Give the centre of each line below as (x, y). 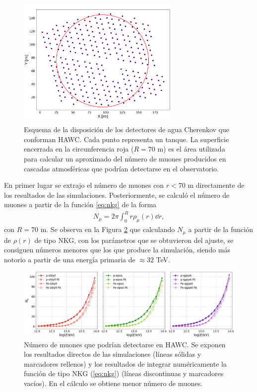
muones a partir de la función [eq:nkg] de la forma (80, 204)
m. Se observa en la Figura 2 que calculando (108, 229)
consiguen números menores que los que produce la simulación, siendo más (117, 250)
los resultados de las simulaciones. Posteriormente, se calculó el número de (117, 195)
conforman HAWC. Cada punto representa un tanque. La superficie (127, 139)
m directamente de (216, 185)
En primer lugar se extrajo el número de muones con (84, 185)
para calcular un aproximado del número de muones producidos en (125, 158)
